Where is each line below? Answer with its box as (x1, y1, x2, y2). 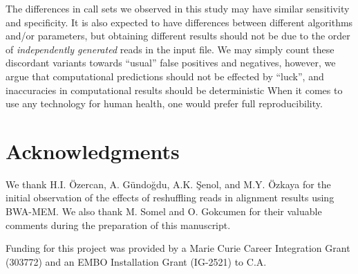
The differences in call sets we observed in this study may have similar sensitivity (6, 1, 350, 15)
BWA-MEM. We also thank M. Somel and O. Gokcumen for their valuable (6, 204, 322, 219)
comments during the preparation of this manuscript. (6, 217, 231, 232)
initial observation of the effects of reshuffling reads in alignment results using (6, 190, 335, 205)
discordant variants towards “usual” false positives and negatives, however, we (6, 55, 336, 70)
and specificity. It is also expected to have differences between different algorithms (6, 15, 353, 29)
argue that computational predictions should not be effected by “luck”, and (6, 68, 324, 83)
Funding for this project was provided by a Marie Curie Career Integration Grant (6, 241, 350, 255)
